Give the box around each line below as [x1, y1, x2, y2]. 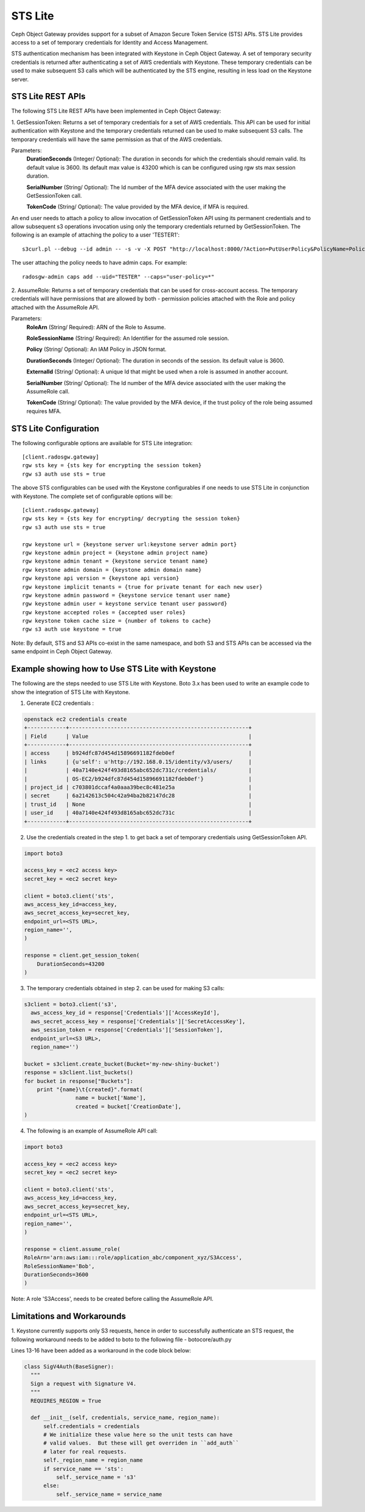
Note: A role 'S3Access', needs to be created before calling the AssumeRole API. [11, 1295, 214, 1303]
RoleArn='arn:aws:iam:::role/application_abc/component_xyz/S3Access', [24, 1254, 243, 1261]
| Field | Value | [24, 733, 252, 740]
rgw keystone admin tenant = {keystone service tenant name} [22, 558, 208, 565]
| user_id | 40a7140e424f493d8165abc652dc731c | [24, 810, 252, 816]
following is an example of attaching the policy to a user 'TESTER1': [11, 231, 179, 238]
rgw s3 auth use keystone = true [22, 626, 122, 633]
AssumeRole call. [26, 387, 70, 395]
